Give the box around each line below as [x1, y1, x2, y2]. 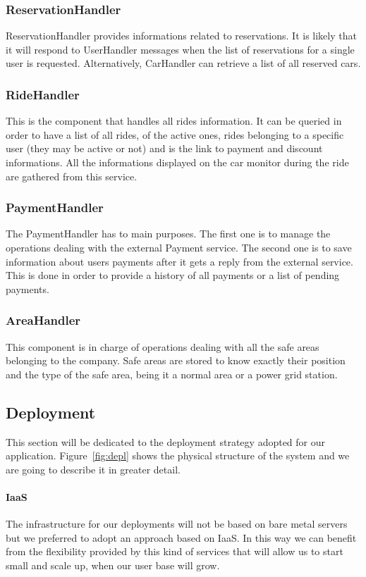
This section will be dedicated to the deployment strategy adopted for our [6, 434, 326, 449]
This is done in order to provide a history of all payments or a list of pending [6, 268, 340, 283]
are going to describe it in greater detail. [6, 461, 181, 476]
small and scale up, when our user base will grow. [6, 557, 220, 572]
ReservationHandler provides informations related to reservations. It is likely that [6, 28, 357, 43]
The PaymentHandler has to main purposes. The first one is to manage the [6, 226, 331, 241]
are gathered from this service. [6, 168, 138, 183]
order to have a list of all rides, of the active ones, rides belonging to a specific [6, 127, 344, 142]
